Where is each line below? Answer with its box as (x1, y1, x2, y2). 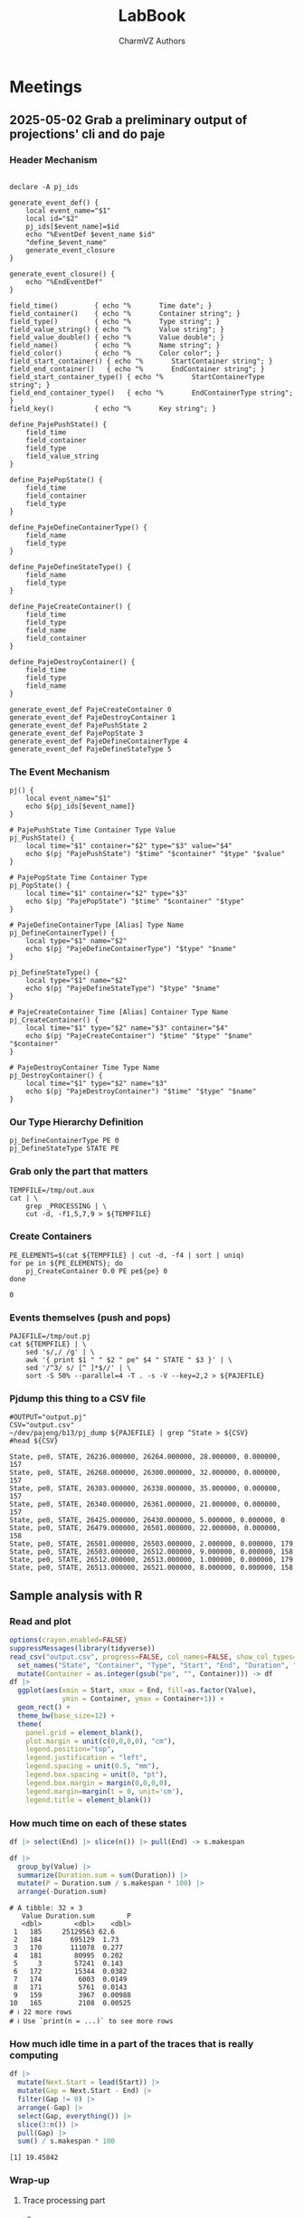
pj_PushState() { (9, 833, 75, 842)
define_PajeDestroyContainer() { (9, 657, 136, 666)
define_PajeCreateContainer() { (9, 602, 131, 611)
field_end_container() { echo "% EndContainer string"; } (9, 364, 265, 374)
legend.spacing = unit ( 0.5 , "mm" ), (25, 1762, 160, 1771)
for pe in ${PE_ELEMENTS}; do (9, 1259, 124, 1268)
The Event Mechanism (9, 766, 110, 778)
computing (9, 2049, 59, 2061)
